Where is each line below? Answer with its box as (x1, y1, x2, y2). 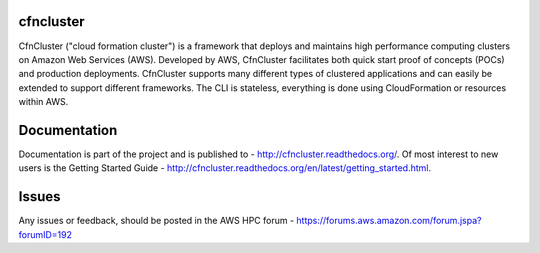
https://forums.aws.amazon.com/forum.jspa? (296, 215, 482, 227)
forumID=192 (18, 228, 73, 240)
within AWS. (18, 96, 69, 108)
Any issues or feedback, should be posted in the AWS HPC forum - (18, 215, 295, 227)
